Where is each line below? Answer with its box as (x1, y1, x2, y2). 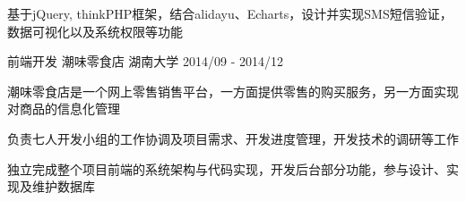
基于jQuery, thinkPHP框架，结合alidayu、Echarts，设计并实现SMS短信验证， (7, 4, 453, 22)
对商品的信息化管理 (7, 99, 120, 118)
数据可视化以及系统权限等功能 (7, 21, 183, 40)
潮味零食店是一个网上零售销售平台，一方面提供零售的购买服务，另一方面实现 (7, 81, 459, 100)
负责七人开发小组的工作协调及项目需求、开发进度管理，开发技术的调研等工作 (7, 129, 459, 147)
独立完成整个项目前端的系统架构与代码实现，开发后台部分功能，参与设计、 (7, 159, 446, 178)
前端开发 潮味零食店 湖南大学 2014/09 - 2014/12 (7, 52, 284, 71)
